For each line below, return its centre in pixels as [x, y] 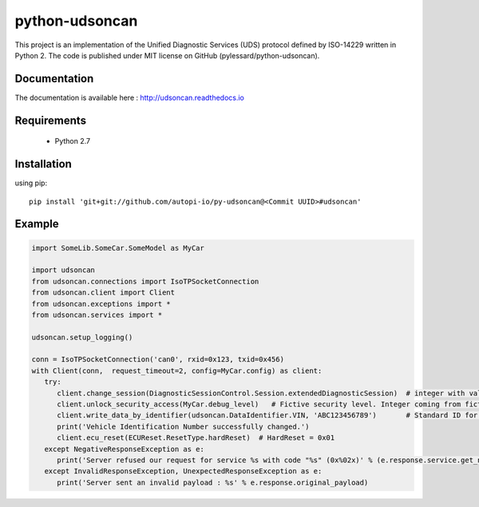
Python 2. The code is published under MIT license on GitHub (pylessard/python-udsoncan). [167, 55]
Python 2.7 [73, 141]
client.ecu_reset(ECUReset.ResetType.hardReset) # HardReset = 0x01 [196, 438]
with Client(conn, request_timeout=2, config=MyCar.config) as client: [177, 370]
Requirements [51, 120]
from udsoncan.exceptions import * [101, 304]
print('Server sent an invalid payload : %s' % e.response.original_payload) [213, 482]
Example [37, 224]
